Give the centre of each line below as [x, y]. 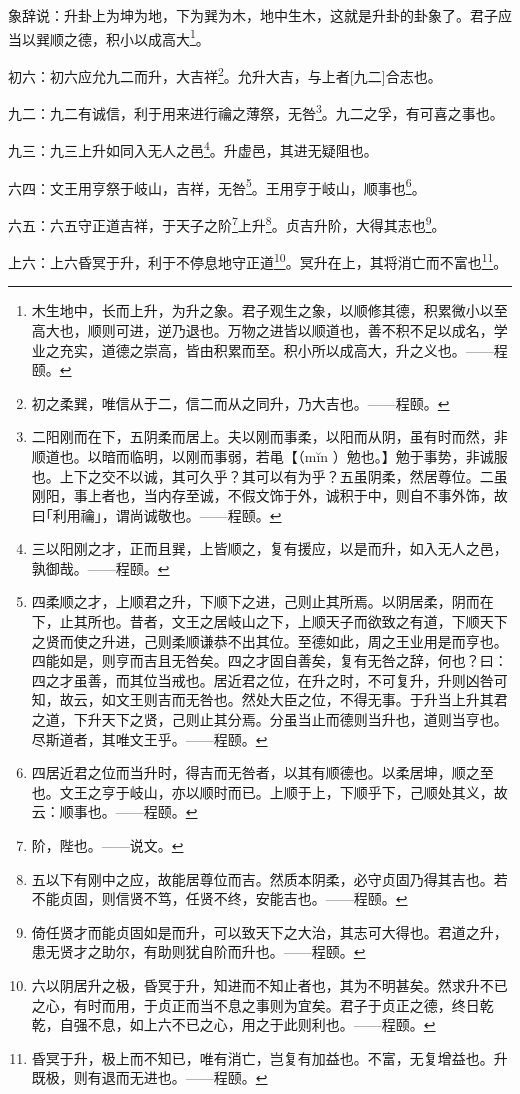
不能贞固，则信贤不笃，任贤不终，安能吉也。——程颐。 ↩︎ [219, 898]
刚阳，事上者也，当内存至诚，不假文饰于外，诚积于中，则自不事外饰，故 [269, 495]
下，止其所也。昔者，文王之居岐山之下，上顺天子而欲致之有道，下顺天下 [269, 621]
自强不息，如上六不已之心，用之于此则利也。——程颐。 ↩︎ [247, 1024]
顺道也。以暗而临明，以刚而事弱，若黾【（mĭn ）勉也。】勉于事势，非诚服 [269, 455]
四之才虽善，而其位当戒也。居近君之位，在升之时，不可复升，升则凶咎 [262, 679]
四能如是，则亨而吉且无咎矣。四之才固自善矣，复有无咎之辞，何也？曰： [269, 660]
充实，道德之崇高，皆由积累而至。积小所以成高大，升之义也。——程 [283, 349]
